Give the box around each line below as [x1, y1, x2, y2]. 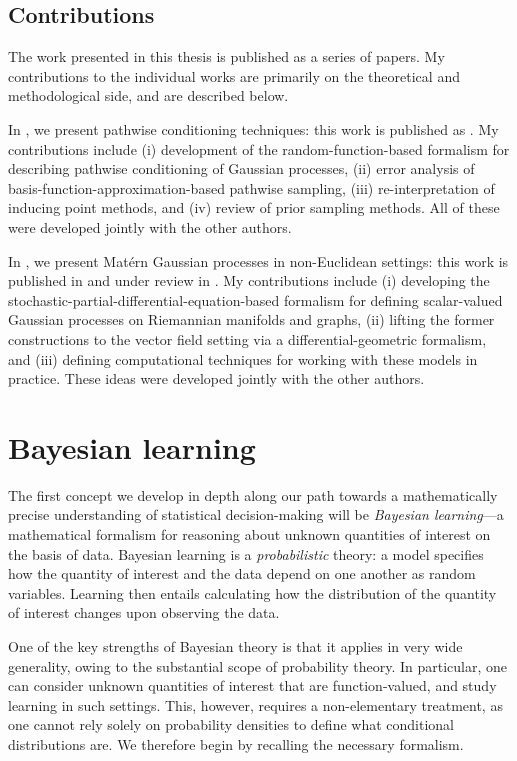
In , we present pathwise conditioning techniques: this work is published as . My [8, 118, 499, 139]
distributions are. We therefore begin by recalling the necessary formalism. [8, 733, 464, 754]
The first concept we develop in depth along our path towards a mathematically [8, 484, 498, 505]
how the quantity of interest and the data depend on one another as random [8, 563, 476, 584]
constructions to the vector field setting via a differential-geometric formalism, [8, 328, 487, 349]
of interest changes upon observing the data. [8, 602, 280, 623]
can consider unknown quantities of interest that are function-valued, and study [8, 675, 497, 696]
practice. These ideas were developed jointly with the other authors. [8, 368, 425, 389]
